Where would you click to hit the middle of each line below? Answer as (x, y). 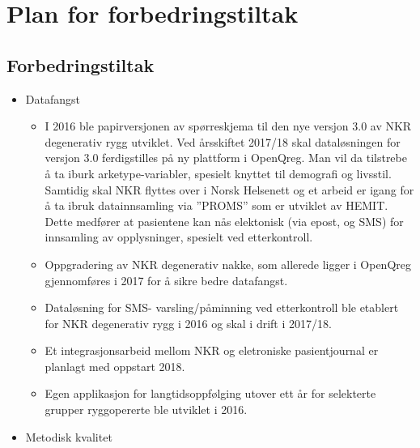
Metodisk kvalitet (69, 436)
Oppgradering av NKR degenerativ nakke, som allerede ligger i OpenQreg (228, 264)
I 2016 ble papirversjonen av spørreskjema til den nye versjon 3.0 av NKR (228, 126)
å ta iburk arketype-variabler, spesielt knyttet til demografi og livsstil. (218, 173)
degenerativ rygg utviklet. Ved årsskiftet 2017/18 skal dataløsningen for (223, 141)
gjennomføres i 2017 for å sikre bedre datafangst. (166, 280)
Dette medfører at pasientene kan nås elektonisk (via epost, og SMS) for (224, 221)
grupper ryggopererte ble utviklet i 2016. (146, 410)
